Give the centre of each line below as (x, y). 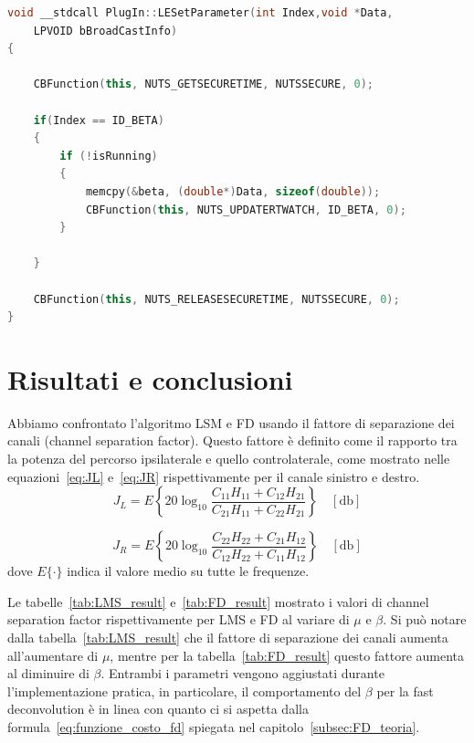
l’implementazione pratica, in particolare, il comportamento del (184, 691)
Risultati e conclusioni (150, 378)
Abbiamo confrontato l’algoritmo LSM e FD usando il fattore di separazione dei (231, 422)
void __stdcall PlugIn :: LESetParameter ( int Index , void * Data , (200, 13)
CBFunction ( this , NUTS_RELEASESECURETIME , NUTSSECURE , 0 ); (216, 299)
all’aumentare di (53, 655)
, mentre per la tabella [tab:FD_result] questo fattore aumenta (287, 655)
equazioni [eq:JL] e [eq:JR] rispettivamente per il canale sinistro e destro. (214, 476)
